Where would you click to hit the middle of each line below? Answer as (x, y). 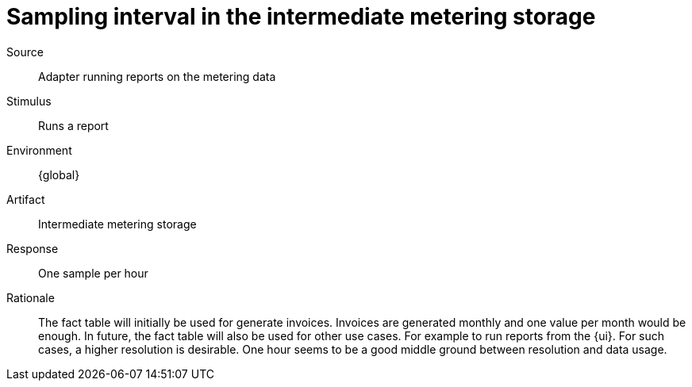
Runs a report (73, 125)
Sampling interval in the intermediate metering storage (301, 17)
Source (25, 52)
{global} (59, 174)
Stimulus (29, 101)
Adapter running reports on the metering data (157, 76)
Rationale (31, 297)
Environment (39, 150)
